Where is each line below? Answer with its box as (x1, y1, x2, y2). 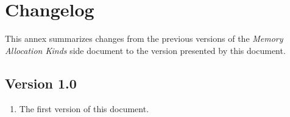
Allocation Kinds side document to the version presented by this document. (5, 44, 286, 56)
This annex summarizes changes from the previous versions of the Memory (5, 32, 283, 45)
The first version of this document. (19, 102, 149, 115)
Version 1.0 (5, 73, 77, 92)
